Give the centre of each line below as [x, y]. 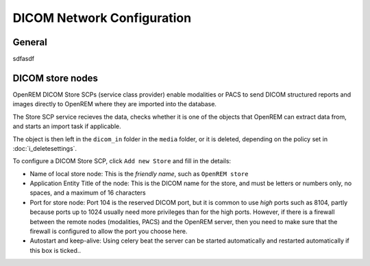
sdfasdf [23, 59]
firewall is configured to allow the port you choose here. [109, 231]
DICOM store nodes [56, 78]
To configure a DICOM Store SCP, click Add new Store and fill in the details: [122, 161]
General [30, 42]
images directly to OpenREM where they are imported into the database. [115, 104]
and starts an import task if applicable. [67, 126]
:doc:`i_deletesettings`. [45, 148]
